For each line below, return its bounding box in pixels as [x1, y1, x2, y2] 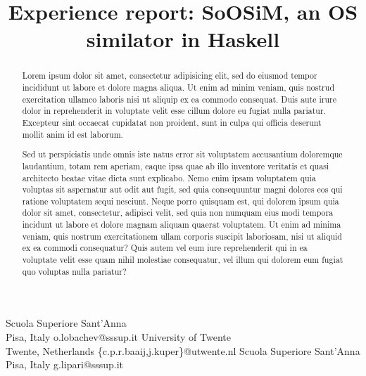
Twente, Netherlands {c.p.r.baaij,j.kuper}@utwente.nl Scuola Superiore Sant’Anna [6, 343, 360, 358]
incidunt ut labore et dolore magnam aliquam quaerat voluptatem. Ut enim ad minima [22, 219, 341, 231]
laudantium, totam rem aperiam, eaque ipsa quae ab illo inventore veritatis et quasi [22, 160, 329, 171]
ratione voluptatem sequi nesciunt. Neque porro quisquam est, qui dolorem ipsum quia [22, 195, 339, 207]
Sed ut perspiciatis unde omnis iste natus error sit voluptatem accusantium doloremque [22, 148, 343, 160]
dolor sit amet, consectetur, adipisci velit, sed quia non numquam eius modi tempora [22, 207, 334, 219]
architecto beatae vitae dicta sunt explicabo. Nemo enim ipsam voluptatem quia [22, 171, 316, 183]
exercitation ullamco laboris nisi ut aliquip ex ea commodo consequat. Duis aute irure [22, 93, 336, 105]
